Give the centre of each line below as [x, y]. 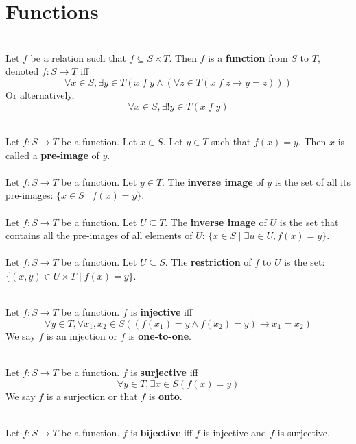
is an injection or [82, 335]
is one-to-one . [160, 335]
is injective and [235, 432]
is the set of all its [313, 181]
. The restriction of [208, 262]
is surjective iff [164, 372]
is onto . [165, 396]
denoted [22, 71]
